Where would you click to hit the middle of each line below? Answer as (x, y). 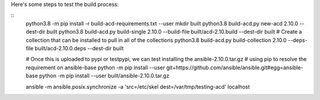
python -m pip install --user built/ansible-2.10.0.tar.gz (104, 76)
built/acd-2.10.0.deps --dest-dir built (79, 48)
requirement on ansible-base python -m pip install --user (95, 67)
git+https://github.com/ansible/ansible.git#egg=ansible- (235, 67)
